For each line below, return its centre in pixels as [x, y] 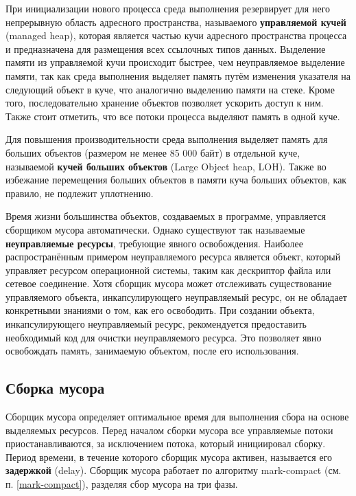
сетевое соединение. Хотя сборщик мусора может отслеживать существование [169, 283]
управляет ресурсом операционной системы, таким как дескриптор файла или [168, 270]
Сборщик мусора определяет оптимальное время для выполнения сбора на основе [177, 417]
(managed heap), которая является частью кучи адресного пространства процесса [176, 35]
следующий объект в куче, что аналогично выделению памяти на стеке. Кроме [170, 89]
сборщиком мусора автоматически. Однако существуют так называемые [155, 229]
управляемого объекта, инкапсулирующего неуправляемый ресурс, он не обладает [176, 296]
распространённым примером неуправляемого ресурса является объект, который [173, 257]
